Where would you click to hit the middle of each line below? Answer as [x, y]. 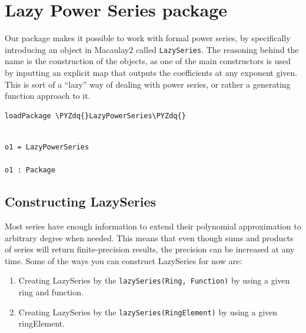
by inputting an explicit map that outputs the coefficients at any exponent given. [151, 72]
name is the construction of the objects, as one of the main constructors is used [148, 61]
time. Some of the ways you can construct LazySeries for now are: [124, 260]
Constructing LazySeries [81, 202]
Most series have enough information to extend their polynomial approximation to [153, 226]
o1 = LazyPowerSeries [47, 147]
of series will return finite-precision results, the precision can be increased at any [150, 249]
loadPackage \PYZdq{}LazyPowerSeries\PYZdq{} [95, 116]
